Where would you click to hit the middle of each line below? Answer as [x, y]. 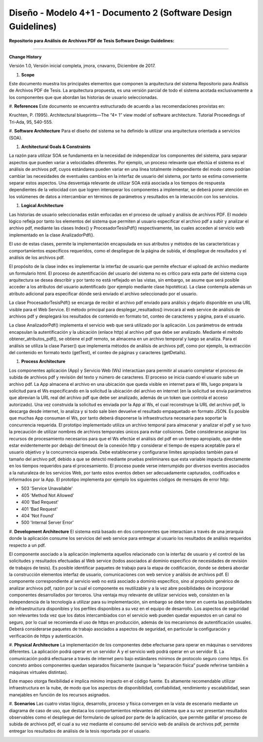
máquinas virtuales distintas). [38, 672]
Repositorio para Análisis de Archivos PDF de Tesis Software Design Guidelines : [92, 41]
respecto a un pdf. [27, 545]
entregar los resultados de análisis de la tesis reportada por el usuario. [80, 731]
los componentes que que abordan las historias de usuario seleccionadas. [84, 97]
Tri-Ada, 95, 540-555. [31, 122]
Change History [25, 57]
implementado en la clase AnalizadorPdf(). [52, 235]
